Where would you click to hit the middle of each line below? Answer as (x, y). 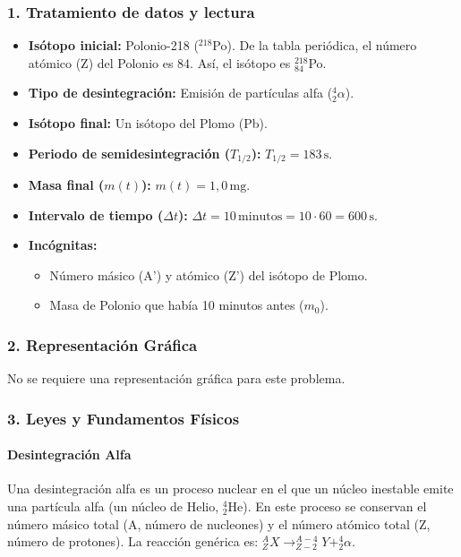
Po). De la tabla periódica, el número (315, 45)
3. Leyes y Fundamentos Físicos (124, 418)
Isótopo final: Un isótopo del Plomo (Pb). (148, 123)
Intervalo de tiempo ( (96, 214)
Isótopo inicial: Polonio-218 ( (113, 45)
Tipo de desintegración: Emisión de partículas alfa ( (180, 93)
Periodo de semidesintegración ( (129, 153)
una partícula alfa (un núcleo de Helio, (113, 506)
